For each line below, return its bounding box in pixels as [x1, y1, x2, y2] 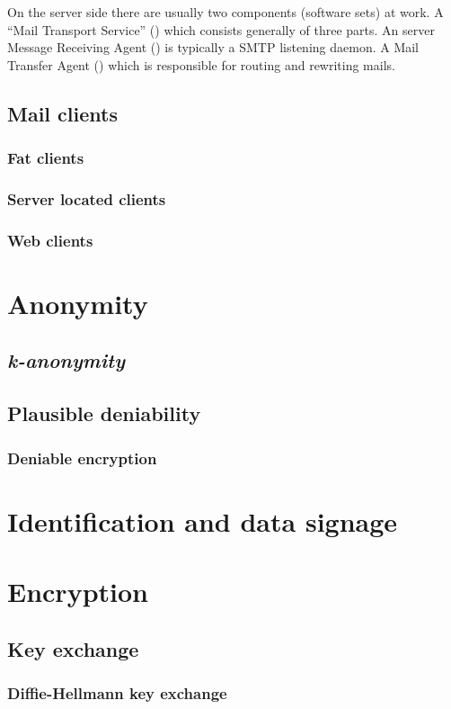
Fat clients [7, 147, 84, 169]
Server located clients [7, 187, 166, 210]
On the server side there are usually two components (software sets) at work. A [7, 3, 444, 21]
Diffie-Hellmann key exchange [7, 681, 227, 704]
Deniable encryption [7, 446, 157, 469]
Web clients [7, 229, 93, 251]
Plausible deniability [7, 399, 201, 427]
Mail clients [7, 99, 118, 127]
